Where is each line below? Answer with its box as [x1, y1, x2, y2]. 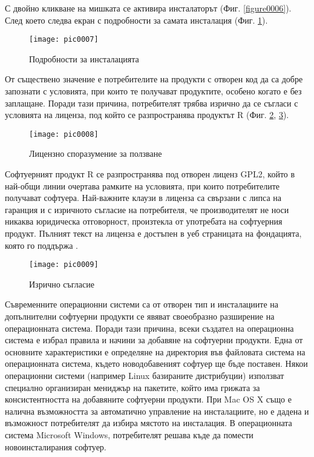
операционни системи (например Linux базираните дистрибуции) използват [5, 369, 284, 382]
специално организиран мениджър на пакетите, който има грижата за [5, 381, 260, 393]
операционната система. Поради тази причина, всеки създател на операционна [5, 321, 294, 334]
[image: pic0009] [29, 260, 99, 269]
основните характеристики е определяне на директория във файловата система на [5, 345, 306, 358]
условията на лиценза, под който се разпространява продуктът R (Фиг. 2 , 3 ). [5, 108, 289, 121]
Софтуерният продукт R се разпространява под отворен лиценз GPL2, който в [5, 168, 295, 180]
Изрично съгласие [29, 277, 94, 290]
